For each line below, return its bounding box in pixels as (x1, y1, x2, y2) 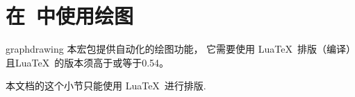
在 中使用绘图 (6, 1, 134, 30)
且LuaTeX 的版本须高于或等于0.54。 (6, 55, 170, 69)
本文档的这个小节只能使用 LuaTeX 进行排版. (6, 78, 206, 93)
